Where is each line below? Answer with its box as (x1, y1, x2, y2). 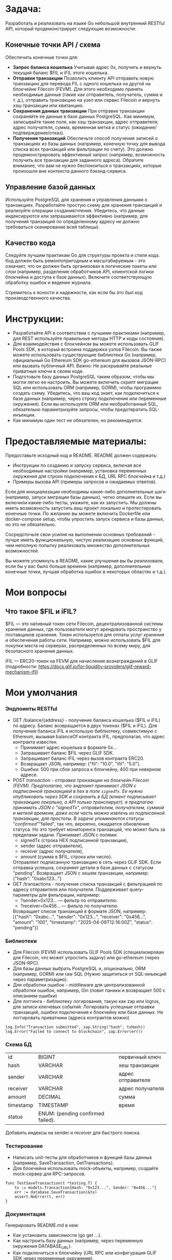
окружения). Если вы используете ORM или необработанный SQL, (12, 401, 159, 407)
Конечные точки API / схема (5, 41, 101, 49)
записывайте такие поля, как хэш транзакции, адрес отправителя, (12, 119, 159, 125)
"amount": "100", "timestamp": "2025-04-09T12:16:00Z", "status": (12, 919, 153, 925)
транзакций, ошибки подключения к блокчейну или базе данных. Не (12, 1009, 164, 1015)
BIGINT (38, 1053, 56, 1061)
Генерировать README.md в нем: (5, 1222, 79, 1228)
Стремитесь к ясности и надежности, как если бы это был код (5, 289, 143, 296)
